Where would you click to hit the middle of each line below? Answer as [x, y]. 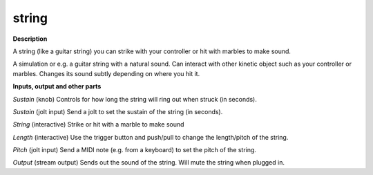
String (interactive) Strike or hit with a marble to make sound [98, 125]
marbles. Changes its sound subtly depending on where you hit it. [106, 73]
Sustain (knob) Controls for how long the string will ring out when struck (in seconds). [135, 99]
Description [30, 39]
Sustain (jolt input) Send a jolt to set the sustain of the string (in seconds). [118, 111]
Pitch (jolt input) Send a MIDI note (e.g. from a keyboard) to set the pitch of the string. [135, 150]
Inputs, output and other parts [57, 86]
